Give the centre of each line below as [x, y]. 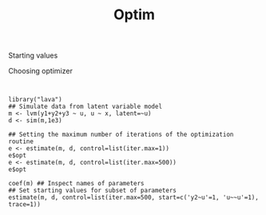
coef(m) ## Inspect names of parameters [77, 184]
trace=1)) [25, 205]
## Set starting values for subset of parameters [93, 191]
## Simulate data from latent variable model [85, 107]
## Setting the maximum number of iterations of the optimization [121, 135]
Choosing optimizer [41, 71]
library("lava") [35, 100]
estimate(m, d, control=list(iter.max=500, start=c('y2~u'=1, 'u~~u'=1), [134, 197]
